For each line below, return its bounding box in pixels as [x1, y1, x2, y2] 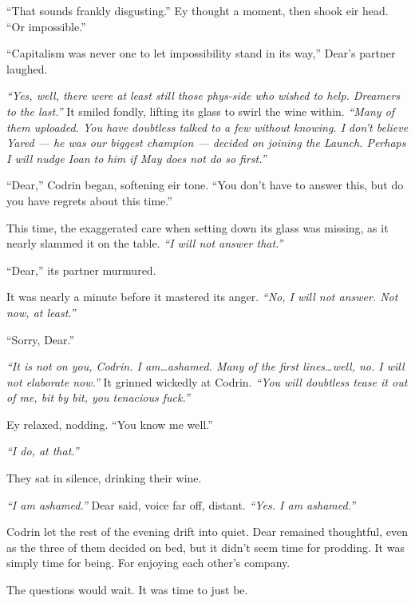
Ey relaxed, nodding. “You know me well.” [6, 415, 213, 432]
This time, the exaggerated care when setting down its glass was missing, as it [6, 219, 389, 236]
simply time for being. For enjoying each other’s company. [6, 554, 290, 571]
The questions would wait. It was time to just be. [6, 581, 248, 598]
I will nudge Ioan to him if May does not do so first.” [6, 149, 267, 166]
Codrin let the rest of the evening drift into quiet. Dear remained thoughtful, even [6, 523, 408, 540]
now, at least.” [6, 303, 76, 320]
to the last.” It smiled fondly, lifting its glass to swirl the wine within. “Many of [6, 102, 395, 119]
